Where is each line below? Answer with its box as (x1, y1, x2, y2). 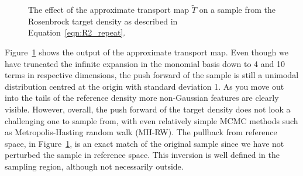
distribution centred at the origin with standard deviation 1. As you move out (5, 80, 284, 92)
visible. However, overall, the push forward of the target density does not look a (5, 103, 291, 115)
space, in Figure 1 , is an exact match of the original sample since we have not (5, 137, 284, 149)
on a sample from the (199, 3, 276, 16)
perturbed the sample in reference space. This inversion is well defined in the (5, 149, 280, 161)
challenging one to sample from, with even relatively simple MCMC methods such (5, 114, 298, 126)
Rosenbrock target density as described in (28, 15, 178, 27)
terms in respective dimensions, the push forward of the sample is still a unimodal (5, 69, 299, 81)
